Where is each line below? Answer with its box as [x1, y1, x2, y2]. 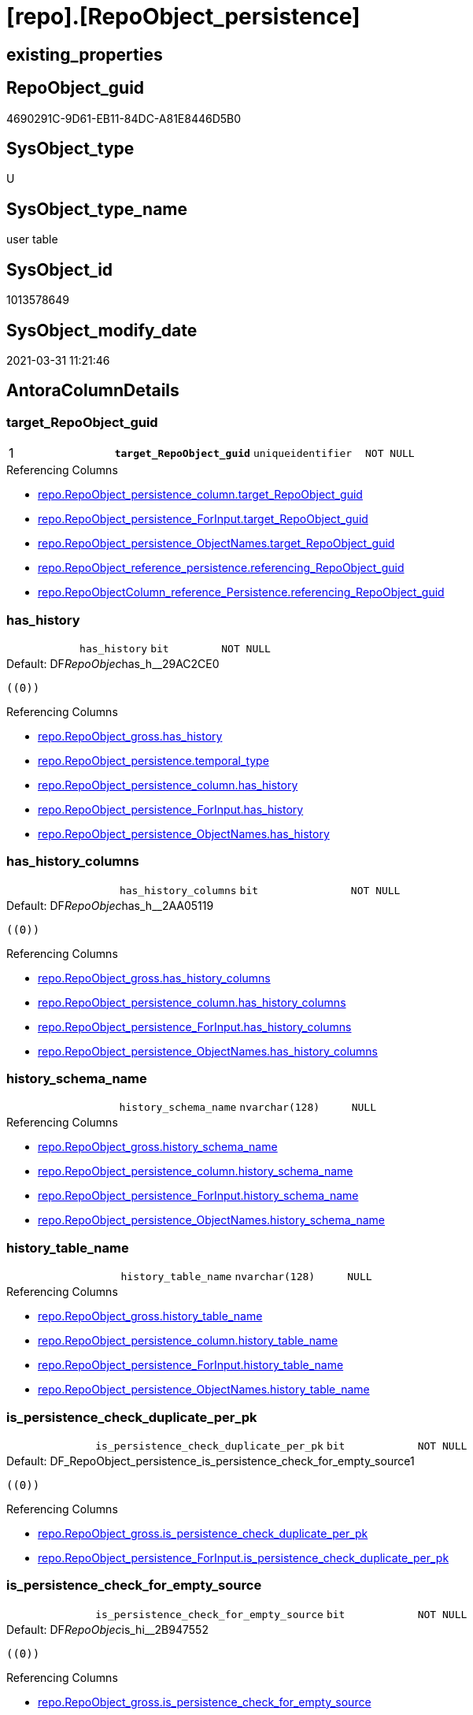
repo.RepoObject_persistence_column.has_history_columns [38, 995, 346, 1009]
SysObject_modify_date [6, 320, 198, 340]
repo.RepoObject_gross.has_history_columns [38, 971, 271, 985]
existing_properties [6, 44, 163, 65]
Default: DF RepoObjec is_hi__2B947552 [6, 1622, 209, 1636]
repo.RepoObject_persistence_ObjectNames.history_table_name [38, 1383, 370, 1397]
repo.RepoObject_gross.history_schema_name [38, 1140, 278, 1154]
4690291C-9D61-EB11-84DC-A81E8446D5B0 [6, 111, 242, 125]
